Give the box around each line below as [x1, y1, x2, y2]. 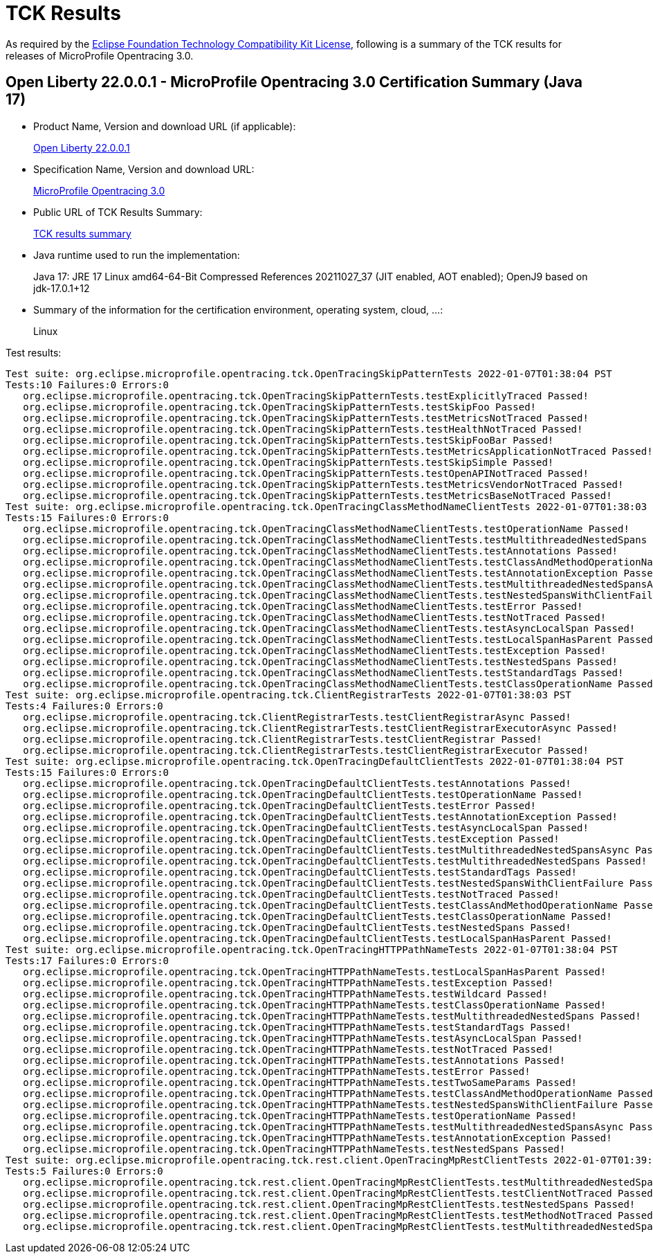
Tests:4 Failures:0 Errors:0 [6, 700, 163, 712]
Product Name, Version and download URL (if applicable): [33, 120, 296, 132]
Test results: [6, 346, 62, 359]
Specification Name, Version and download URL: [33, 163, 255, 175]
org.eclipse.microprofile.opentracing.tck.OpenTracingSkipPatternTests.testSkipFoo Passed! [23, 401, 537, 413]
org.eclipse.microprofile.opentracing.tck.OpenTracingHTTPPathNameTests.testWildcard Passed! [23, 988, 548, 999]
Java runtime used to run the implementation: [33, 248, 240, 261]
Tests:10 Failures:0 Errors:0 [6, 379, 169, 390]
